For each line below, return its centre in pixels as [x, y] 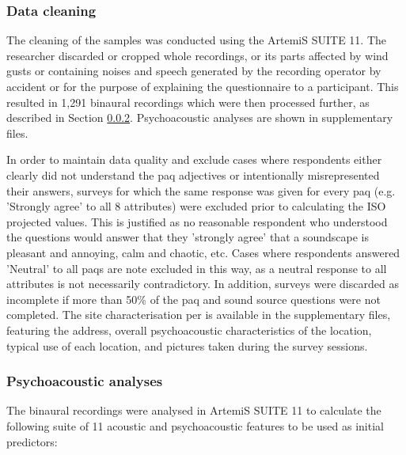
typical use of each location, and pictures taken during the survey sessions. [187, 345]
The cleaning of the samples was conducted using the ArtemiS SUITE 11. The [197, 40]
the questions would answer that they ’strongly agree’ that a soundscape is [188, 237]
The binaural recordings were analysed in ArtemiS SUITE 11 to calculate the [194, 410]
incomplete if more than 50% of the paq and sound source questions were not [194, 299]
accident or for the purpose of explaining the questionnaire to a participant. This [203, 86]
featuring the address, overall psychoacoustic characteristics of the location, [189, 330]
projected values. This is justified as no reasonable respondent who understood [197, 221]
